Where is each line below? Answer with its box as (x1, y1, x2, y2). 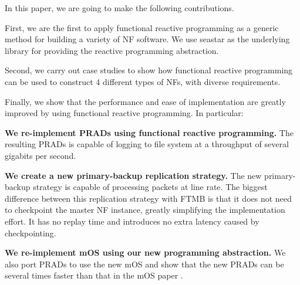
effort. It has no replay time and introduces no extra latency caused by (5, 215, 259, 227)
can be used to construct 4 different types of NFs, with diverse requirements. (5, 75, 281, 87)
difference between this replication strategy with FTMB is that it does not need (5, 192, 292, 204)
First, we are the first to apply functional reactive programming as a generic (5, 21, 279, 33)
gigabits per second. (5, 149, 76, 161)
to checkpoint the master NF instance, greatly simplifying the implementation (5, 203, 285, 216)
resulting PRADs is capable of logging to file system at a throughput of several (5, 138, 289, 150)
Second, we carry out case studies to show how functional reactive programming (5, 64, 293, 76)
